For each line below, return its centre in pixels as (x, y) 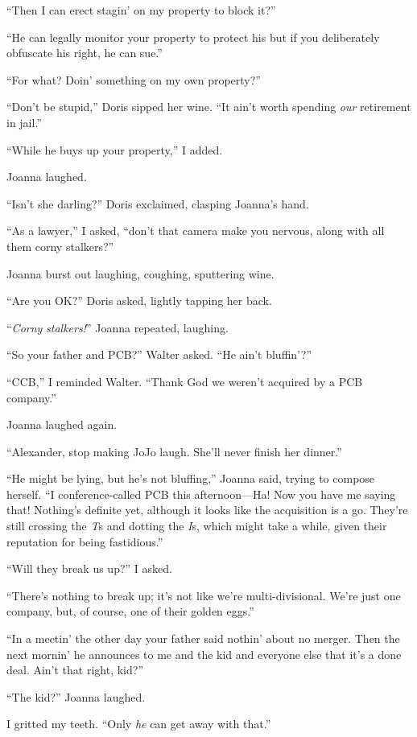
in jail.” (24, 122)
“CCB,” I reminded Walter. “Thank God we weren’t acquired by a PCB (185, 381)
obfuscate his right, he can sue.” (85, 53)
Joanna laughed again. (62, 424)
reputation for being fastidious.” (85, 541)
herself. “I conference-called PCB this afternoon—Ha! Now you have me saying (201, 494)
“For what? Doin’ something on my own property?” (134, 79)
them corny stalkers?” (60, 246)
